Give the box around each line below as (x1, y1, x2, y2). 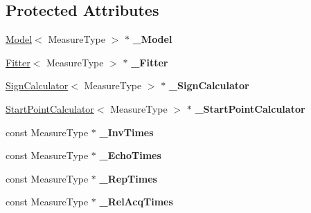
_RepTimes (99, 171, 157, 185)
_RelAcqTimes (99, 194, 173, 209)
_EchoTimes (99, 148, 161, 163)
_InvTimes (99, 124, 154, 139)
